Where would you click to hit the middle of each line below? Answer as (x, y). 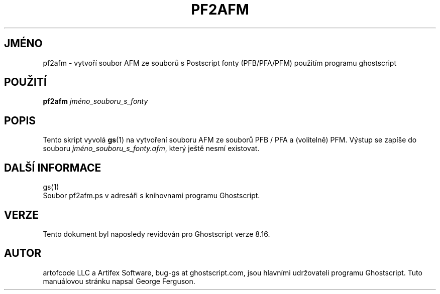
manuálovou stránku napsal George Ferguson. (119, 281)
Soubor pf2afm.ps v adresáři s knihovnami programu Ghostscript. (151, 196)
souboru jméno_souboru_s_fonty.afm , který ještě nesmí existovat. (151, 149)
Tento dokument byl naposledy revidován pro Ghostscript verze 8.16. (156, 234)
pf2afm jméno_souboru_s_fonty (95, 101)
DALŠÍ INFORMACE (53, 168)
